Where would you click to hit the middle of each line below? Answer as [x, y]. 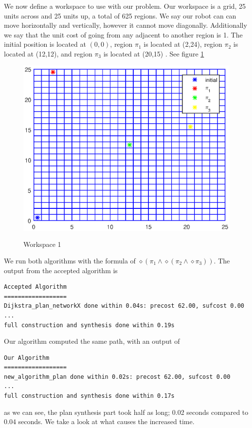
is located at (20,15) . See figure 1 [154, 53]
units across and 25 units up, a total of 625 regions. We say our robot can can [120, 15]
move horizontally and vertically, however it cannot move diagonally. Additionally [126, 25]
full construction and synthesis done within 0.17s [89, 396]
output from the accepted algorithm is [61, 270]
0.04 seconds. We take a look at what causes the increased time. [99, 421]
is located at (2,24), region [183, 44]
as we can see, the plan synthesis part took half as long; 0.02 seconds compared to [126, 412]
